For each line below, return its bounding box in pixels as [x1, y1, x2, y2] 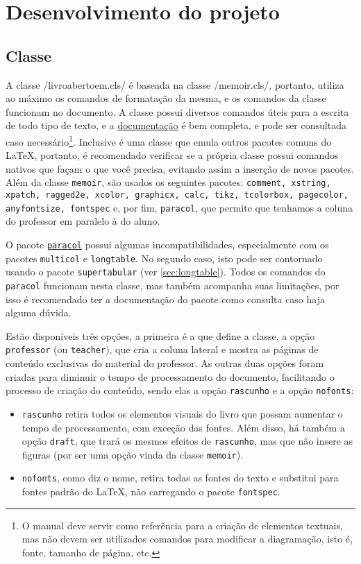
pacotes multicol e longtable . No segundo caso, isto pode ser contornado [6, 250, 323, 265]
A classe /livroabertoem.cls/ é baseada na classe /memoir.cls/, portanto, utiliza [6, 77, 344, 92]
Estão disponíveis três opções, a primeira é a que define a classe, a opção [6, 328, 315, 343]
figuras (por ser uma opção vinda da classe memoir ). [22, 447, 244, 461]
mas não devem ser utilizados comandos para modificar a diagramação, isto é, [22, 531, 353, 546]
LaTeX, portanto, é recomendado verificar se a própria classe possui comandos [6, 148, 339, 162]
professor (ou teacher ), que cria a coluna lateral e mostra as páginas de [6, 342, 319, 357]
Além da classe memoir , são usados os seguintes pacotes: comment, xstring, [6, 175, 331, 189]
